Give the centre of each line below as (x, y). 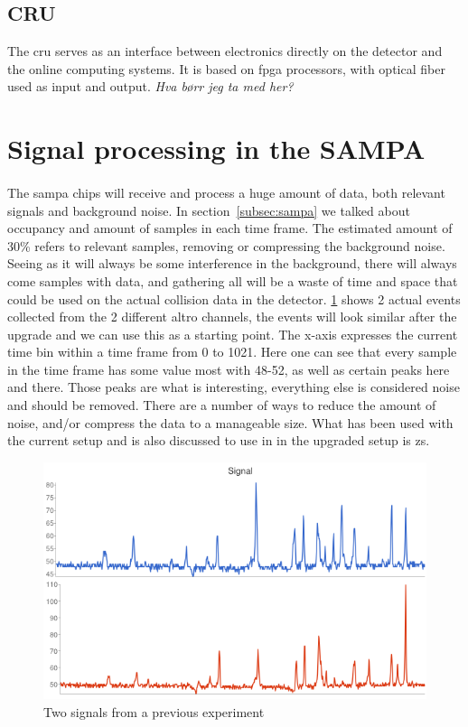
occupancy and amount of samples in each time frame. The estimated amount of (230, 228)
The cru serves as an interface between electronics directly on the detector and (225, 51)
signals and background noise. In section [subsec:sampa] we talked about (209, 210)
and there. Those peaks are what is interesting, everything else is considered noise (234, 387)
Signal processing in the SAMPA (216, 149)
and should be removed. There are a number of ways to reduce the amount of (222, 405)
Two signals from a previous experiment (154, 711)
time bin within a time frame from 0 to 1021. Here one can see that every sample (232, 352)
